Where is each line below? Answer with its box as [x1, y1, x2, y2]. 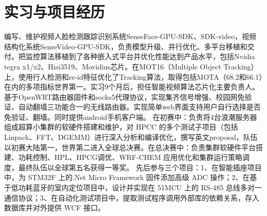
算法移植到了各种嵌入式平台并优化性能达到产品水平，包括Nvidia [40, 51, 255, 62]
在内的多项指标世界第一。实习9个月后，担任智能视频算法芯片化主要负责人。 [4, 81, 259, 92]
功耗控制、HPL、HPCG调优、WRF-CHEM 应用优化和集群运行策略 [18, 152, 243, 163]
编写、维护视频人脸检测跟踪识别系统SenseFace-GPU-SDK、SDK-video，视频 [4, 31, 256, 42]
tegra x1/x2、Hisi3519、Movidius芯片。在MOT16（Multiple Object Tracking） [4, 61, 258, 71]
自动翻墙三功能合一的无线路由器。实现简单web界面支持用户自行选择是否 [18, 101, 261, 112]
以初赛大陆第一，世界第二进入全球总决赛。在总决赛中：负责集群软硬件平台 [4, 141, 256, 152]
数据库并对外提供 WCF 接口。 [4, 202, 105, 213]
